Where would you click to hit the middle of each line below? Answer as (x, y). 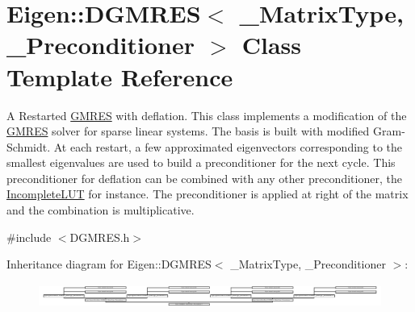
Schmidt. (29, 146)
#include (29, 237)
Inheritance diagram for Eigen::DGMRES (109, 264)
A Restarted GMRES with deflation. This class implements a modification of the (207, 115)
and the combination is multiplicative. (101, 210)
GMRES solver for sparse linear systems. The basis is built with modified (188, 131)
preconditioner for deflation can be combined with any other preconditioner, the (204, 178)
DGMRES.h (100, 237)
